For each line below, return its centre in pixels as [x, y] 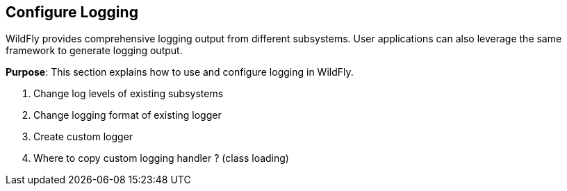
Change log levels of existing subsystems [129, 94]
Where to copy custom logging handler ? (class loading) [161, 158]
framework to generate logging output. [94, 51]
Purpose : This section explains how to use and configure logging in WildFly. [180, 72]
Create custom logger [83, 137]
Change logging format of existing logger [128, 115]
